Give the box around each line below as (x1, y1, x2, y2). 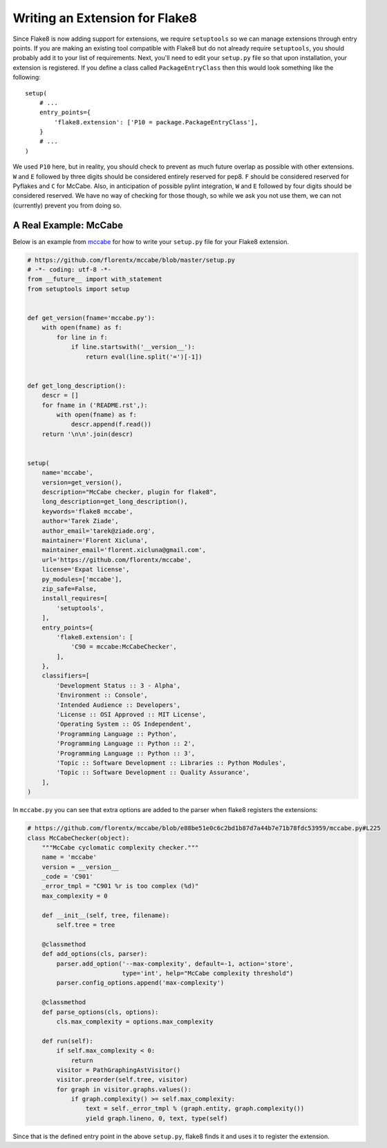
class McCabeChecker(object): (27, 834, 130, 842)
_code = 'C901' (41, 873, 93, 881)
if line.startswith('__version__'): (70, 343, 196, 351)
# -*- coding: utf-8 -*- (27, 266, 112, 274)
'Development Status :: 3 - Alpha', (56, 681, 181, 689)
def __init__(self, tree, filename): (41, 911, 170, 919)
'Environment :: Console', (56, 691, 148, 699)
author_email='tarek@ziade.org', (41, 527, 155, 535)
